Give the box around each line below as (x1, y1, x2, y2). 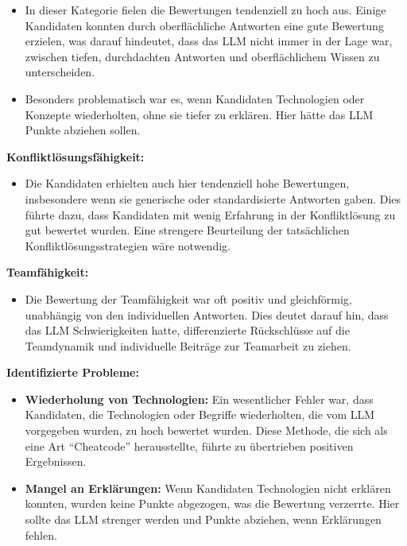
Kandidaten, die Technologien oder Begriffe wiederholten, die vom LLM (25, 406, 375, 423)
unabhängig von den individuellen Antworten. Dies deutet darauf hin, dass (25, 306, 389, 323)
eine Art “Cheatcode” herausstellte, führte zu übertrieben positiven (25, 437, 354, 454)
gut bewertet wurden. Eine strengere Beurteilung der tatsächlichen (25, 222, 350, 238)
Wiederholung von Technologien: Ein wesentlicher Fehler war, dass (25, 390, 374, 407)
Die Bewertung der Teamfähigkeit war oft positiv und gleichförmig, (25, 290, 352, 307)
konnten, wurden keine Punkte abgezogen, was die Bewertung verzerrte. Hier (25, 495, 400, 512)
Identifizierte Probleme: (6, 364, 139, 381)
